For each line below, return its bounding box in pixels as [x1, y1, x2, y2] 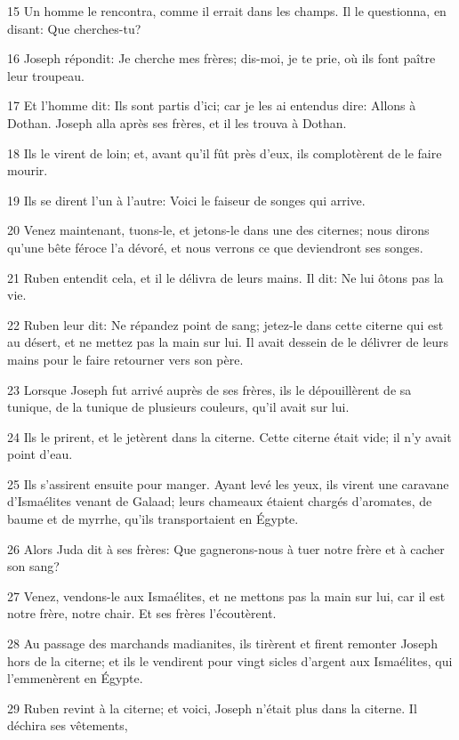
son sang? [7, 557, 60, 575]
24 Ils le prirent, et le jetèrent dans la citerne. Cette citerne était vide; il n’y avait [7, 427, 452, 446]
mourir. [7, 161, 48, 180]
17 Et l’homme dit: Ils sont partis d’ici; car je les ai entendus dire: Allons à [7, 96, 416, 115]
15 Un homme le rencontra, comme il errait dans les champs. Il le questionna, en [7, 2, 447, 20]
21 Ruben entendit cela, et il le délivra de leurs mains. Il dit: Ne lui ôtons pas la [7, 268, 444, 286]
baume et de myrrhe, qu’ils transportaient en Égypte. [7, 510, 299, 528]
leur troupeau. [7, 66, 85, 84]
